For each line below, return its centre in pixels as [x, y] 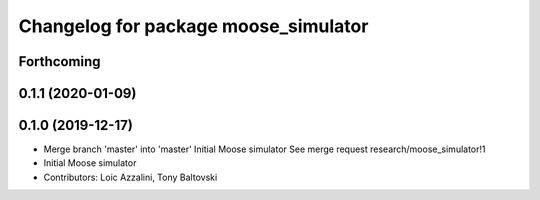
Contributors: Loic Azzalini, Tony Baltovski [130, 177]
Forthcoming [59, 61]
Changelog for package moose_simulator [193, 26]
